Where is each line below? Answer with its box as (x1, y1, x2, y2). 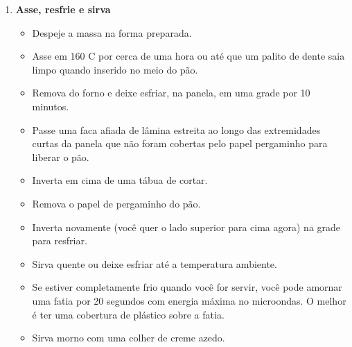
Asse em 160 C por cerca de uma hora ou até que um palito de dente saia (32, 49, 345, 63)
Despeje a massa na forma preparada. (32, 25, 192, 40)
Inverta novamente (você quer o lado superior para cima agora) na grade (32, 219, 341, 234)
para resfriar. (32, 233, 87, 248)
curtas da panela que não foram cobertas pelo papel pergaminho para (32, 136, 328, 151)
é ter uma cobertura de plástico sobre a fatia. (32, 307, 225, 321)
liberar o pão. (32, 149, 89, 164)
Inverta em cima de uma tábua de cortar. (32, 173, 208, 187)
